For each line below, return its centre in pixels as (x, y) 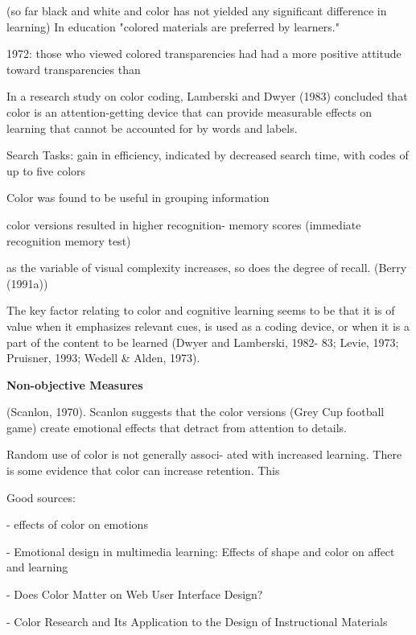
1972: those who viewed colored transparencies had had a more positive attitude (204, 54)
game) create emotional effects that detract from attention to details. (177, 427)
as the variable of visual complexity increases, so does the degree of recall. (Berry (207, 268)
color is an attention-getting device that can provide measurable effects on (189, 111)
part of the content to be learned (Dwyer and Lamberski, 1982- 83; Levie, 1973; (203, 342)
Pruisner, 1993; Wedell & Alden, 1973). (103, 358)
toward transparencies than (74, 69)
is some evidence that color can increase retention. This (143, 470)
